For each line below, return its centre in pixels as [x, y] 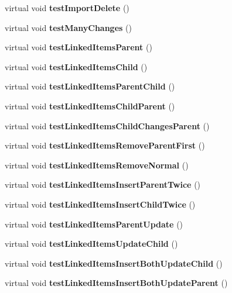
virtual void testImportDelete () [67, 8]
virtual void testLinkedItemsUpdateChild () [91, 244]
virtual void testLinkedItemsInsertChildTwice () [100, 204]
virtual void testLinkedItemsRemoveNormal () [97, 165]
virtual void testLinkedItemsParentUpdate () [94, 224]
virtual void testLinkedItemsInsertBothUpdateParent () [116, 283]
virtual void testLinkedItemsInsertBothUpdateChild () [114, 263]
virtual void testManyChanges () [68, 27]
